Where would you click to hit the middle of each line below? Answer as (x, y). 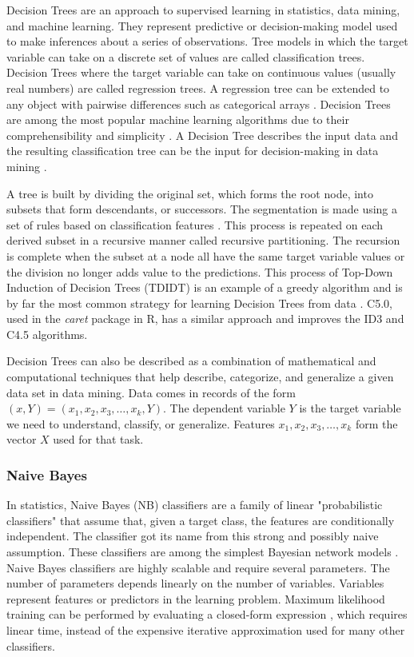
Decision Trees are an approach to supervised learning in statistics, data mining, (203, 10)
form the (376, 423)
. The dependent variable (224, 408)
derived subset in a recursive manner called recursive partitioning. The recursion (203, 240)
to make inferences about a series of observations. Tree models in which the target (207, 41)
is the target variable (350, 408)
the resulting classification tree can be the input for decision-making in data (193, 151)
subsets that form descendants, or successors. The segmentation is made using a (202, 209)
